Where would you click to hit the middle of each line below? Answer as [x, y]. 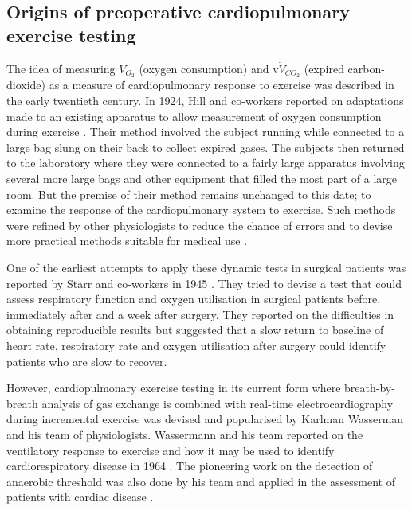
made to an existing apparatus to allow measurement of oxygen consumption [194, 116]
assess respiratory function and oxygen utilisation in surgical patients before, [194, 299]
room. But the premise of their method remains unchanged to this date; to [189, 194]
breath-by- [370, 388]
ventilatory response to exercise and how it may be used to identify [171, 450]
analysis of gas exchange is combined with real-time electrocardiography [218, 403]
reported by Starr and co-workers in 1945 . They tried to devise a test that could [204, 283]
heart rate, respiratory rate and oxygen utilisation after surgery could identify [196, 345]
